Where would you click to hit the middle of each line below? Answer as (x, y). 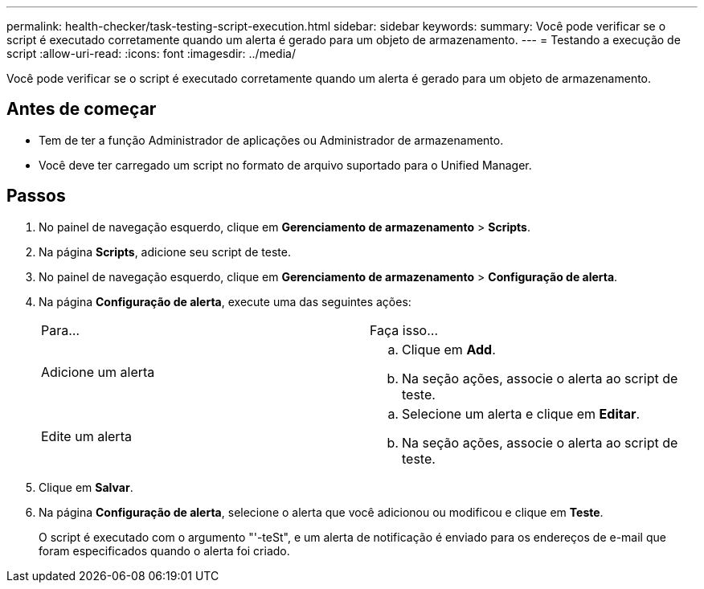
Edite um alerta (86, 436)
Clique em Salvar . (86, 487)
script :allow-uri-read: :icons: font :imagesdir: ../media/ (151, 53)
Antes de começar (82, 109)
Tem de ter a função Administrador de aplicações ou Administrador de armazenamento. (271, 140)
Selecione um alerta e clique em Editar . (521, 413)
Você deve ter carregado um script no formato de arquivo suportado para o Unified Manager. (285, 165)
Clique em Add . (449, 349)
